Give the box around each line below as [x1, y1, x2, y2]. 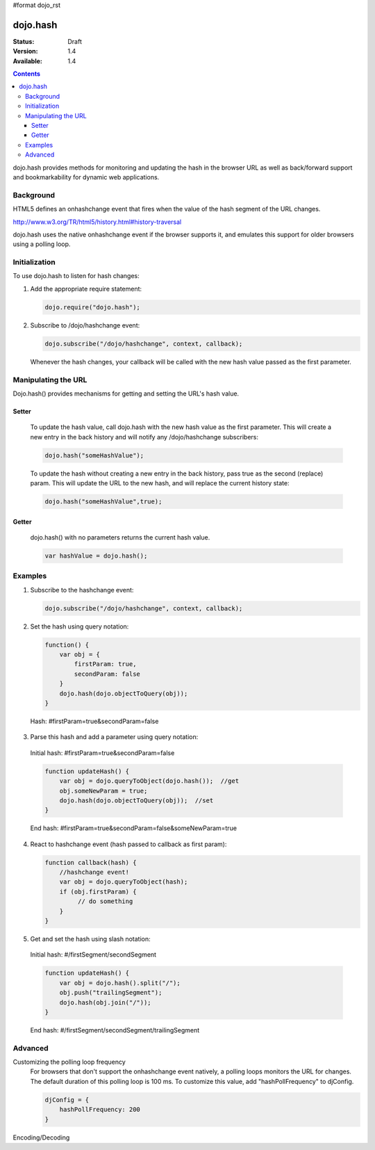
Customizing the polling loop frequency [12, 1058, 126, 1067]
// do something [77, 898, 133, 905]
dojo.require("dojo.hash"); [44, 303, 140, 311]
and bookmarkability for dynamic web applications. [12, 172, 160, 181]
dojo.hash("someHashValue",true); [44, 498, 162, 505]
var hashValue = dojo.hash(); [44, 552, 148, 560]
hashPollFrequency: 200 [59, 1106, 140, 1114]
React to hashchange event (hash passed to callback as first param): [30, 840, 227, 848]
